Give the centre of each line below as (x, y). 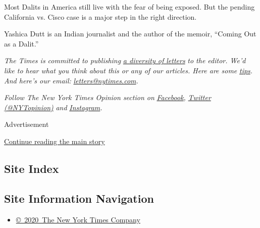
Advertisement (27, 124)
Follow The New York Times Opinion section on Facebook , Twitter (108, 97)
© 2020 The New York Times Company (78, 219)
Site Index (32, 168)
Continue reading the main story (55, 141)
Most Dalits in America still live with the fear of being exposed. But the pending (129, 7)
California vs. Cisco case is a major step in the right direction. (100, 16)
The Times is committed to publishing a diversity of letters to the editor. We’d (125, 60)
